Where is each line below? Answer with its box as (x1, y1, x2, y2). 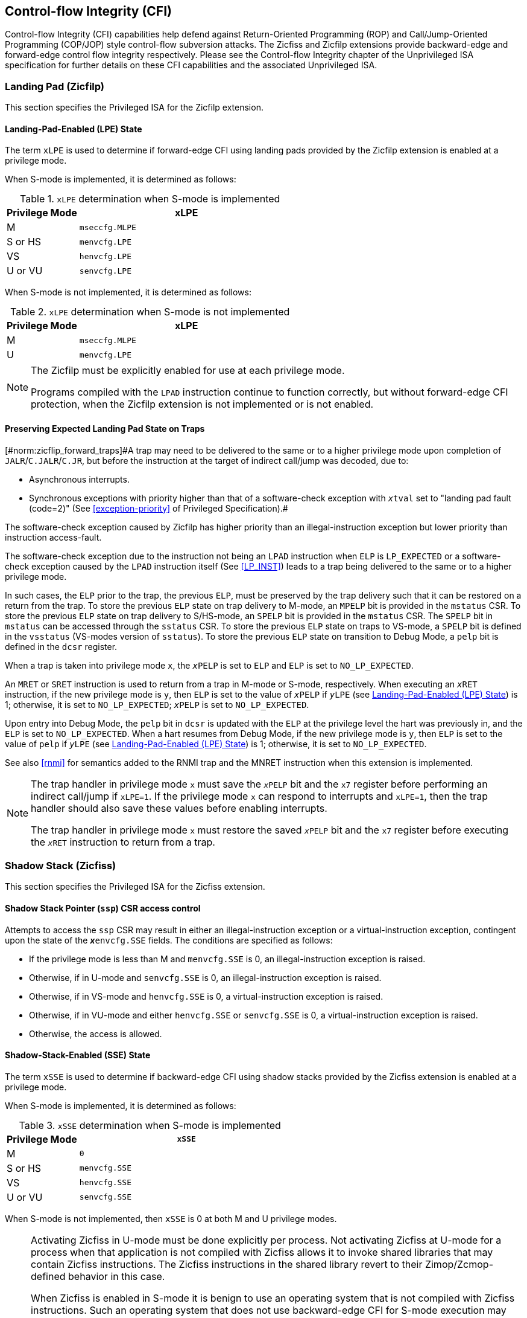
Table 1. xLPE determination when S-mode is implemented (20, 193, 280, 205)
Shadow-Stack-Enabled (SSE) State (5, 1050, 151, 1061)
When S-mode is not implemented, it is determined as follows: (5, 287, 251, 298)
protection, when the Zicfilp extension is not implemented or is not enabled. (31, 398, 374, 411)
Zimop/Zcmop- (424, 1258, 494, 1270)
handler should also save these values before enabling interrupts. (31, 802, 327, 814)
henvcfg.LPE (79, 251, 131, 261)
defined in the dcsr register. (5, 641, 118, 652)
